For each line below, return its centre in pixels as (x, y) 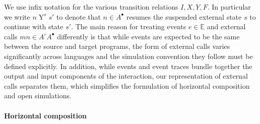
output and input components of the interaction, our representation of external (126, 76)
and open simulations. (38, 96)
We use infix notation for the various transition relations (91, 7)
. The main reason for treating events (129, 26)
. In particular (229, 7)
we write (17, 16)
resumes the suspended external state (184, 16)
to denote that (79, 16)
